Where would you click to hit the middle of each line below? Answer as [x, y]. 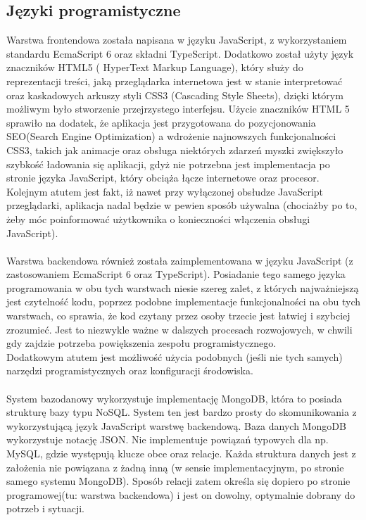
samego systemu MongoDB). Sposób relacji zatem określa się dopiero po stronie [178, 481]
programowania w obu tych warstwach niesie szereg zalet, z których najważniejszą [183, 287]
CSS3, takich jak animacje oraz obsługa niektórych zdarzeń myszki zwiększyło [175, 150]
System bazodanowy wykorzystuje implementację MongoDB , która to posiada [174, 398]
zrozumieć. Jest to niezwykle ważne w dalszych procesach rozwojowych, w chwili [179, 329]
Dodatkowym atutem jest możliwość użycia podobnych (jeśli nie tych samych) [175, 356]
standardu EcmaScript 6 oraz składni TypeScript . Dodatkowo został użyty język [180, 53]
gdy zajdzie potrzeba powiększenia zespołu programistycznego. [141, 343]
